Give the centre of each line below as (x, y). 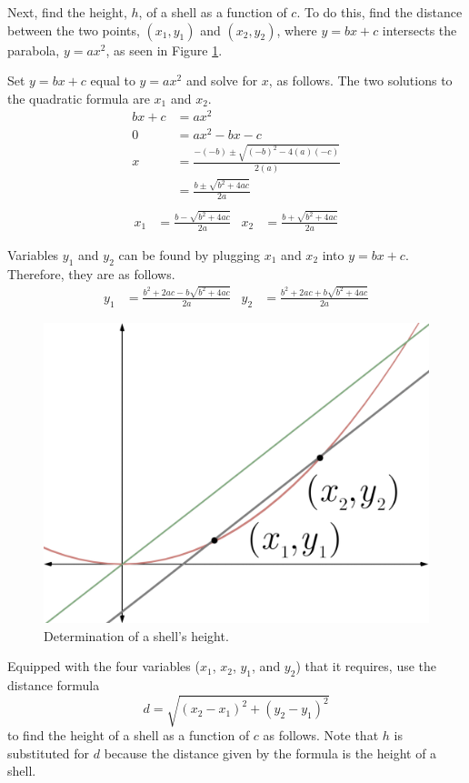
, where (297, 30)
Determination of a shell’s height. (136, 635)
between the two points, (74, 30)
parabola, (34, 50)
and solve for (222, 80)
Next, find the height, (67, 12)
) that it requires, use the (366, 666)
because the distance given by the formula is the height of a (270, 753)
